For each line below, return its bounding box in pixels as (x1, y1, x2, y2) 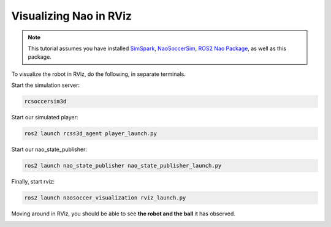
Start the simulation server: (11, 81, 80, 89)
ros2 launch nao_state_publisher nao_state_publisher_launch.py (24, 162, 222, 169)
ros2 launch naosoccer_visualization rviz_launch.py (24, 195, 186, 201)
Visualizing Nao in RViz (11, 9, 132, 23)
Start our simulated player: (11, 114, 78, 121)
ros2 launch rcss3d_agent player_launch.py (24, 130, 158, 137)
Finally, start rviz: (11, 178, 55, 185)
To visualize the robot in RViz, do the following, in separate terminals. (11, 70, 186, 78)
